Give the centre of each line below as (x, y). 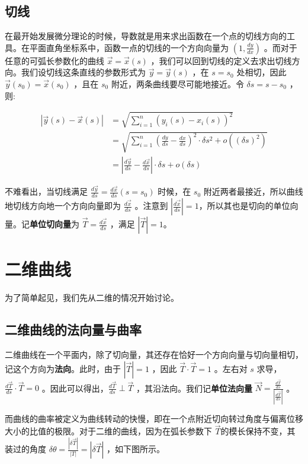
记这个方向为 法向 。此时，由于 (63, 368)
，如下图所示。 (136, 449)
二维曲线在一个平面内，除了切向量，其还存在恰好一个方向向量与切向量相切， (154, 354)
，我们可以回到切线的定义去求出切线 (221, 60)
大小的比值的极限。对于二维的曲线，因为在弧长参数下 (108, 431)
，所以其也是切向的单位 (244, 206)
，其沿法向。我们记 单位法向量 (194, 388)
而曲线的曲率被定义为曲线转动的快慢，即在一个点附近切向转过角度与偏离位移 (154, 418)
